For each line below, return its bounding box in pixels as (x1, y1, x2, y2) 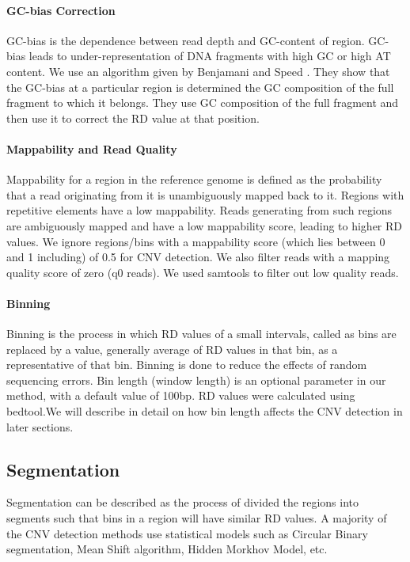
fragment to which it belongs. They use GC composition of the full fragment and (6, 94, 399, 111)
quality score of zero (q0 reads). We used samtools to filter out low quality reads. (6, 264, 399, 280)
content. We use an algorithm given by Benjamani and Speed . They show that (6, 63, 390, 79)
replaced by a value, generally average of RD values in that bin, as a (6, 340, 338, 357)
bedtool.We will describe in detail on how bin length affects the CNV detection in (6, 403, 403, 420)
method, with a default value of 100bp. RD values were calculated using (6, 387, 355, 404)
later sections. (6, 418, 74, 435)
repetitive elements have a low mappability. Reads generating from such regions (6, 202, 393, 218)
